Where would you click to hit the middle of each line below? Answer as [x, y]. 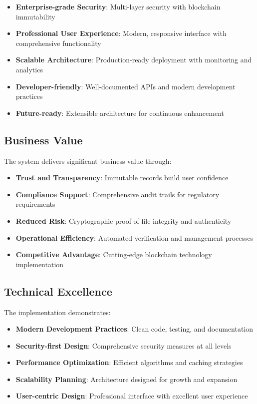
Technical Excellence [58, 291]
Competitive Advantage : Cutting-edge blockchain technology [114, 254]
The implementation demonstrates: [57, 312]
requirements [35, 204]
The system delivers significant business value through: [88, 161]
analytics [29, 69]
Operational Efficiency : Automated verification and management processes [134, 237]
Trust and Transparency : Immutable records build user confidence [122, 178]
